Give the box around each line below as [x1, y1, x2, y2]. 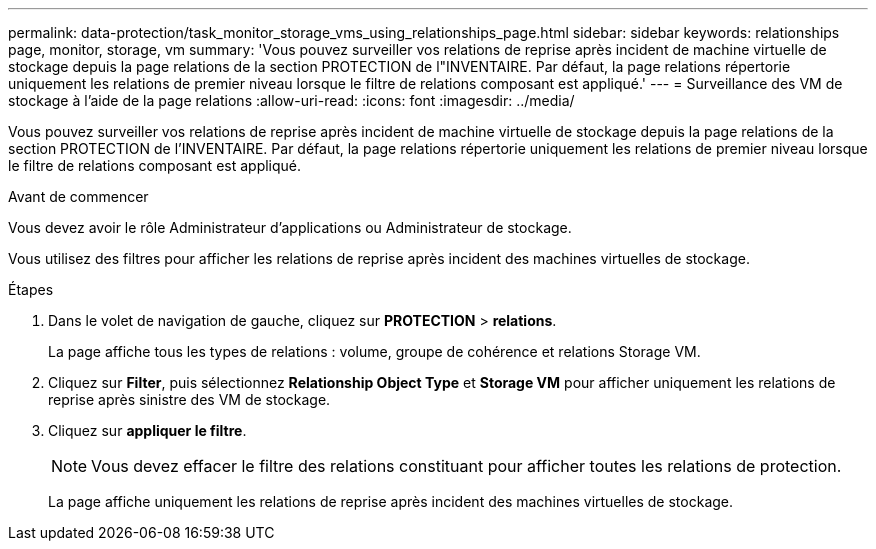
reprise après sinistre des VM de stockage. [48, 391, 331, 408]
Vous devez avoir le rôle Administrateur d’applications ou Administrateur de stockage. [8, 219, 572, 236]
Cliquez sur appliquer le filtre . [48, 422, 247, 439]
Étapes [8, 281, 54, 298]
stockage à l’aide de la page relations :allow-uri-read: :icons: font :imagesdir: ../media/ [8, 92, 575, 109]
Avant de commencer [8, 188, 149, 205]
